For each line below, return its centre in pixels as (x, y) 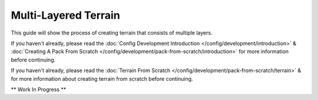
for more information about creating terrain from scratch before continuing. (102, 78)
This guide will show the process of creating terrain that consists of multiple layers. (112, 33)
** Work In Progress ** (39, 89)
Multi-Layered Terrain (65, 15)
